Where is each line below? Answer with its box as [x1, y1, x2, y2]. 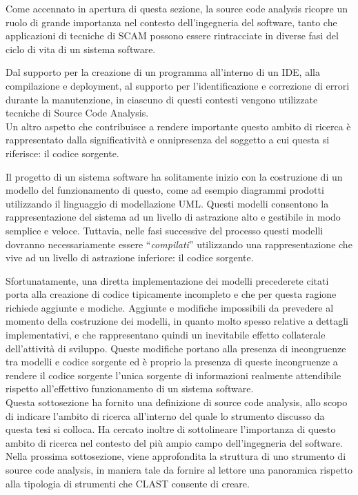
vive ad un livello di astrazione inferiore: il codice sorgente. [6, 250, 254, 265]
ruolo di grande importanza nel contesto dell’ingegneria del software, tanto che [6, 14, 337, 29]
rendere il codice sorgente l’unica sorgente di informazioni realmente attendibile [6, 367, 341, 382]
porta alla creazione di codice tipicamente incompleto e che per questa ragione [6, 287, 337, 301]
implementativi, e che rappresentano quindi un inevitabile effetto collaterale [6, 327, 326, 342]
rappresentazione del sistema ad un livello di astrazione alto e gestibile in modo [6, 210, 341, 224]
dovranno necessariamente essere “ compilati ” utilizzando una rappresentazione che [6, 236, 352, 251]
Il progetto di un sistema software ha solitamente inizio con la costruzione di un [6, 169, 343, 183]
